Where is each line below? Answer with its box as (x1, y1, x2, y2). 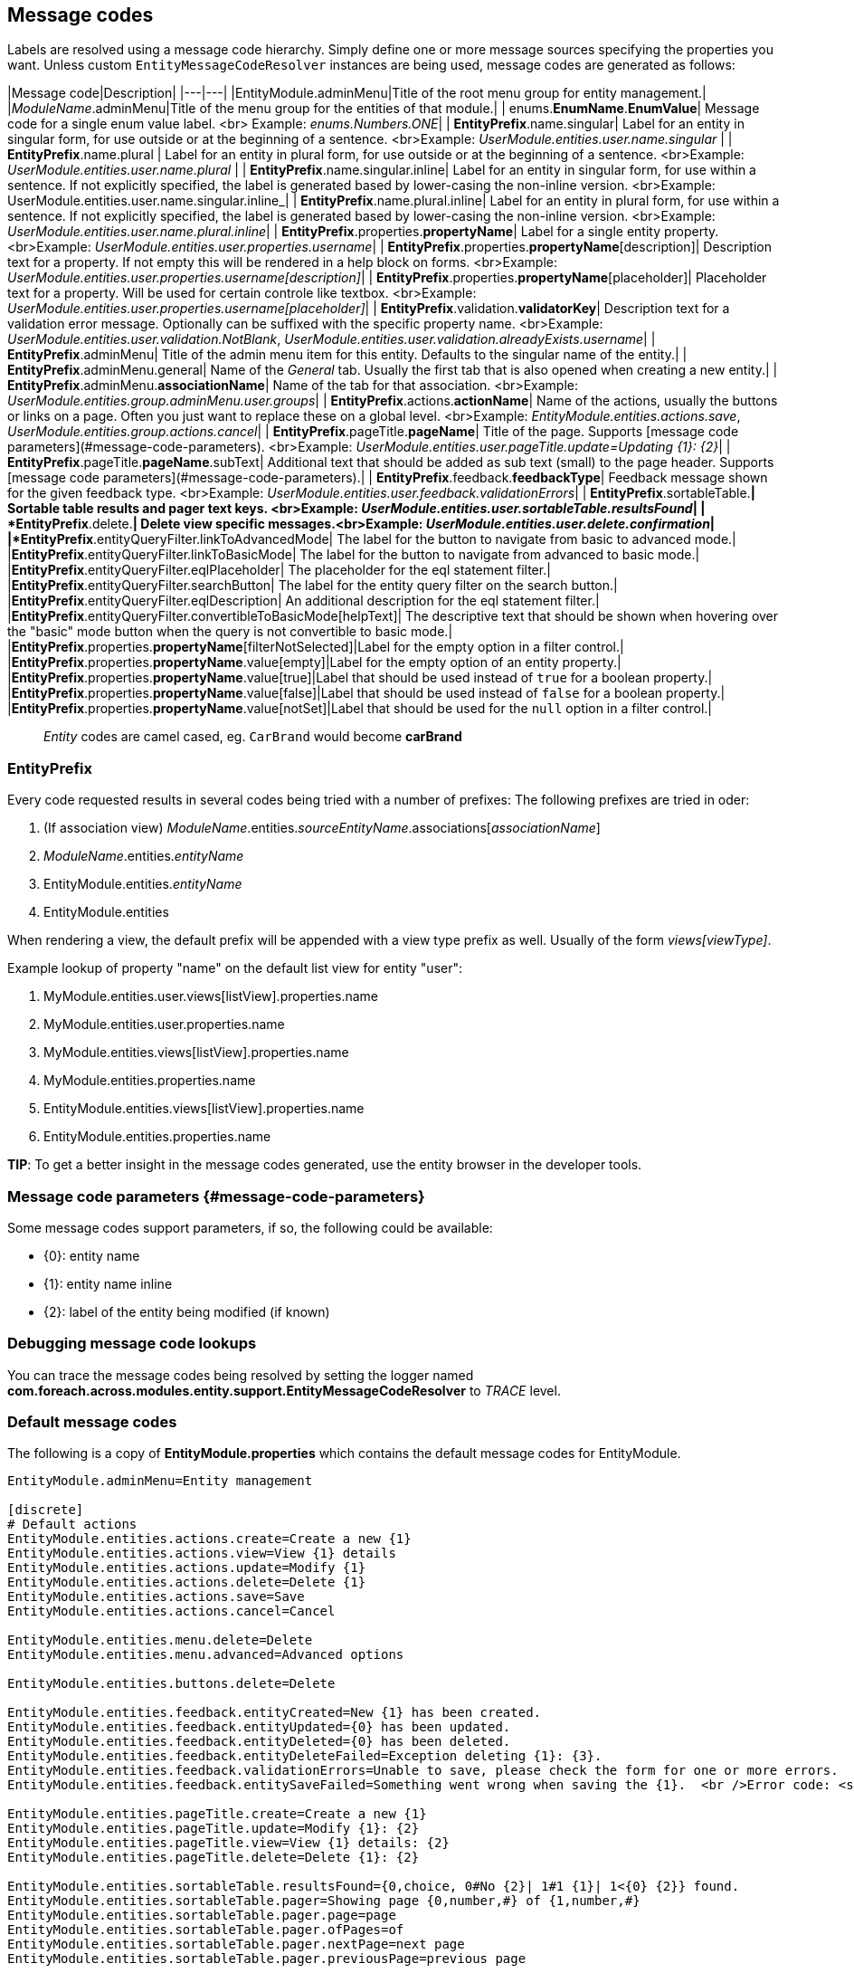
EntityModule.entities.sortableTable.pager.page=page (7, 1908, 396, 1923)
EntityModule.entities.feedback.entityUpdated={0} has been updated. (7, 1720, 511, 1735)
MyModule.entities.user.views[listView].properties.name (43, 988, 378, 1005)
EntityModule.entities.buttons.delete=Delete (7, 1676, 336, 1692)
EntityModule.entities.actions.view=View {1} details (7, 1546, 396, 1561)
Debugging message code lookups (7, 1334, 257, 1353)
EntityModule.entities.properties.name (43, 1129, 271, 1145)
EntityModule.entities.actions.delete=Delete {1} (7, 1575, 366, 1590)
